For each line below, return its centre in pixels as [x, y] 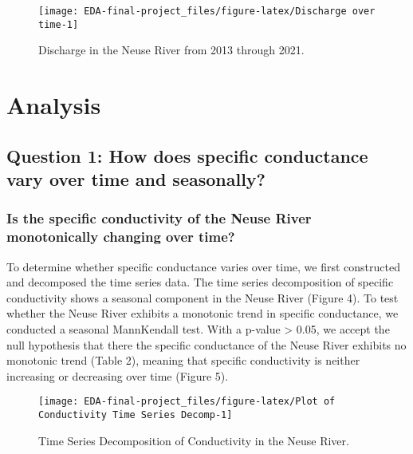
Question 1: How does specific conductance [187, 155]
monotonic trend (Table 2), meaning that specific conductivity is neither [183, 360]
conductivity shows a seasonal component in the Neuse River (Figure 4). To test [203, 297]
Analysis [54, 105]
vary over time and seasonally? [136, 179]
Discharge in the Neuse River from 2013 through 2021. [171, 50]
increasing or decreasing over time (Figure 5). [118, 375]
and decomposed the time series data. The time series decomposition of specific [200, 282]
